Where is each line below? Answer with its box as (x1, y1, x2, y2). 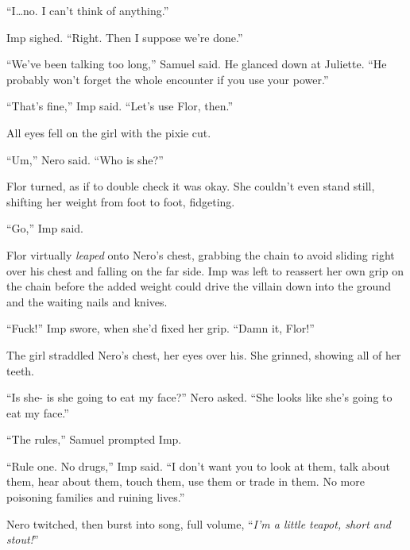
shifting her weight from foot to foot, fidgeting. (6, 193, 235, 210)
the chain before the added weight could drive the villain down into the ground (6, 278, 391, 294)
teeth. (6, 362, 34, 379)
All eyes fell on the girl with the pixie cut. (6, 124, 211, 140)
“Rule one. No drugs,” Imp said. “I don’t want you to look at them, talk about (6, 457, 390, 474)
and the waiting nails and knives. (6, 293, 168, 310)
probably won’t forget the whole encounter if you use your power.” (6, 71, 329, 87)
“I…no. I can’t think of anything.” (6, 2, 169, 18)
